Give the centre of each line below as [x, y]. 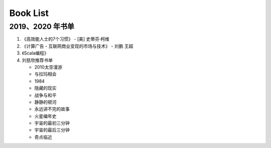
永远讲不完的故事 [52, 109]
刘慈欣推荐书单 [37, 60]
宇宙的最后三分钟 [52, 130]
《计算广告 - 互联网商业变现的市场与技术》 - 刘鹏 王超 [78, 46]
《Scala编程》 [35, 53]
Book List [29, 13]
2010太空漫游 [48, 67]
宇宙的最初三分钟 [52, 123]
